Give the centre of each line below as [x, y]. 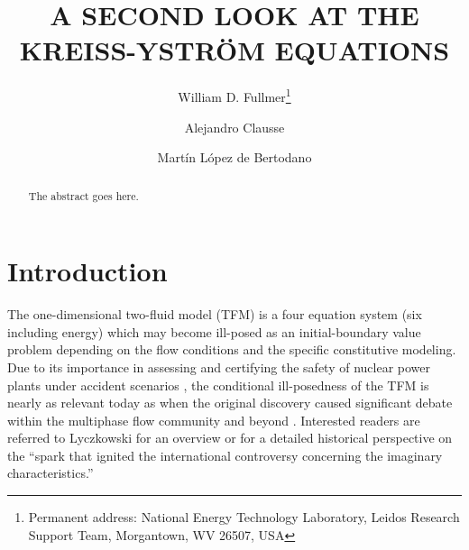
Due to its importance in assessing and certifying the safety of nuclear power [219, 367]
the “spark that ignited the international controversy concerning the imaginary [225, 455]
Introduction [87, 271]
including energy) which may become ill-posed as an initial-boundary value [214, 331]
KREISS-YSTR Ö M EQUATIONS [234, 50]
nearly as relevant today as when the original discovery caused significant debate [230, 403]
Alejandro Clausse [234, 127]
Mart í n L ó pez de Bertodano [234, 157]
